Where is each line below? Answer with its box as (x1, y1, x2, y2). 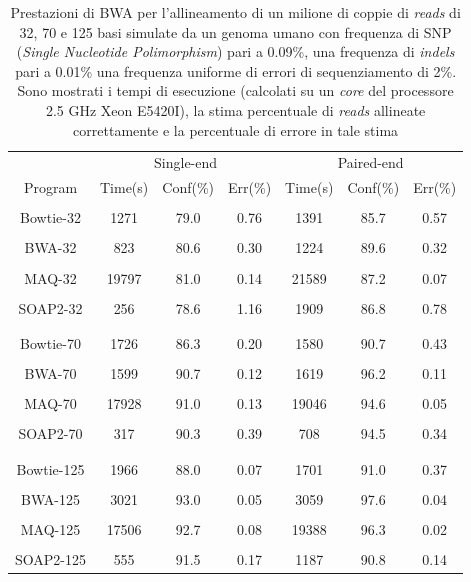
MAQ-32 (24, 267, 77, 288)
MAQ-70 (24, 393, 77, 414)
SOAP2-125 (15, 548, 86, 569)
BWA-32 (24, 237, 77, 258)
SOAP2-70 (18, 423, 83, 444)
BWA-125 (21, 488, 80, 509)
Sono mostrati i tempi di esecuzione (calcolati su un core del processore (17, 80, 454, 101)
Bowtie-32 (20, 207, 81, 228)
